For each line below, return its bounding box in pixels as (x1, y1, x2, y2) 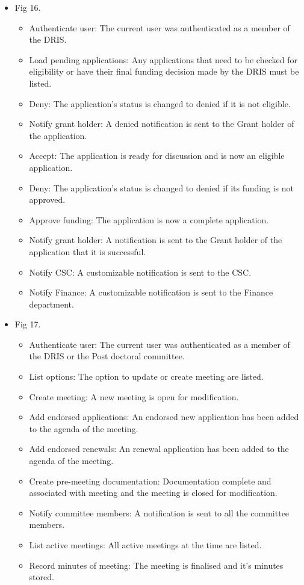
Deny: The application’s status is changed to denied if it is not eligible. (29, 97, 291, 110)
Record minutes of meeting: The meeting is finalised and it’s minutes (29, 559, 284, 571)
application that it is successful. (29, 245, 146, 258)
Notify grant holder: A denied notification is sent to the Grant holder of (29, 117, 294, 130)
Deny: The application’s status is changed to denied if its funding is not (29, 181, 294, 194)
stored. (29, 571, 54, 583)
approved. (29, 193, 66, 206)
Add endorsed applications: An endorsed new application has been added (29, 410, 299, 423)
